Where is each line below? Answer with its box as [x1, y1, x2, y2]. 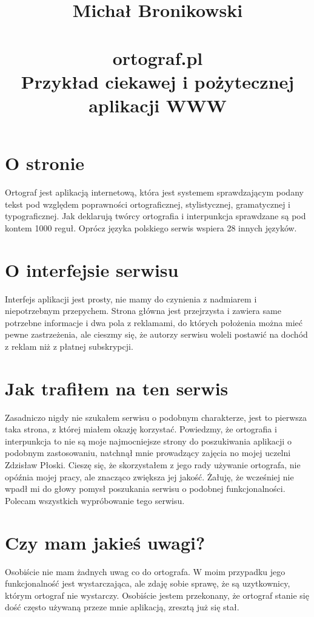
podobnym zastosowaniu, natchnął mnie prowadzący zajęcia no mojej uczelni [5, 446, 291, 459]
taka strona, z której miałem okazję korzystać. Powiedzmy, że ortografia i [5, 423, 277, 435]
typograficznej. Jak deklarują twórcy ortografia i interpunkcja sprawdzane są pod [5, 210, 306, 222]
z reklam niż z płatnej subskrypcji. [5, 339, 133, 352]
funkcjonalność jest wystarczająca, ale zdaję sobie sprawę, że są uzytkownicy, [5, 577, 290, 590]
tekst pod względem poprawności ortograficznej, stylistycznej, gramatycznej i [5, 197, 291, 210]
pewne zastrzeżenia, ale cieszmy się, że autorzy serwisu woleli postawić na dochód [5, 328, 308, 341]
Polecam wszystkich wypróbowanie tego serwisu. [5, 494, 185, 506]
